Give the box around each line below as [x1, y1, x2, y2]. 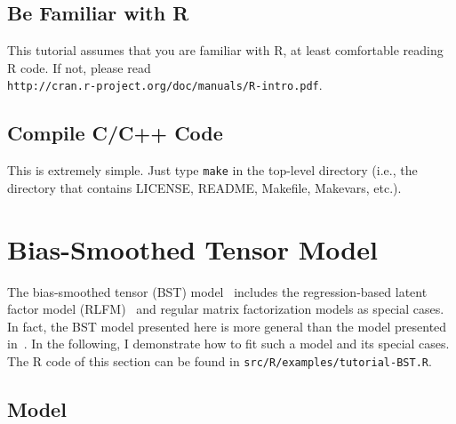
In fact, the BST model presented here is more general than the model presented [7, 316, 447, 335]
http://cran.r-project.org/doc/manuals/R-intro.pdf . [7, 76, 323, 94]
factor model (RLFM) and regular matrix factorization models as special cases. [7, 300, 444, 318]
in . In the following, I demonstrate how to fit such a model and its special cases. [7, 334, 450, 353]
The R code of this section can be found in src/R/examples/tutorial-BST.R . [7, 352, 432, 370]
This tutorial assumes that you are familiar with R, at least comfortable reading [7, 41, 444, 60]
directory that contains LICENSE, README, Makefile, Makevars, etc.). [7, 178, 402, 196]
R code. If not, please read [7, 58, 151, 76]
